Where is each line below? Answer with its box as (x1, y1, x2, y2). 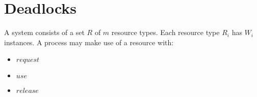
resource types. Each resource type (111, 27, 220, 38)
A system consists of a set (4, 27, 85, 38)
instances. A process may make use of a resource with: (4, 37, 174, 47)
